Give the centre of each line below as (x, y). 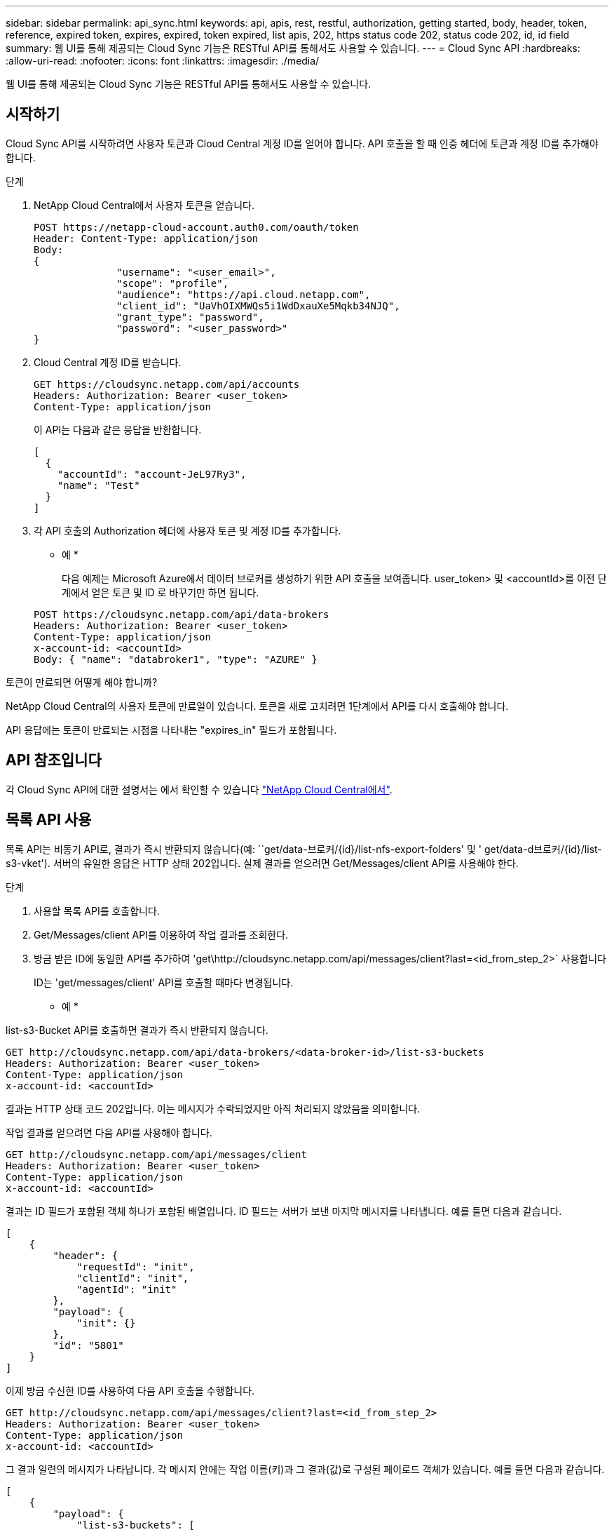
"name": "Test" (98, 485)
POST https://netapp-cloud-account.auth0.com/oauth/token (196, 227)
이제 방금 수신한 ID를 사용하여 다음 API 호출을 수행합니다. (130, 1390)
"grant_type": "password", (190, 317)
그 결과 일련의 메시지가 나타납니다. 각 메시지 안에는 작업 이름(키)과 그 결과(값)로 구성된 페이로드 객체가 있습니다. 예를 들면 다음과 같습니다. (305, 1469)
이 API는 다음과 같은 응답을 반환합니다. (118, 429)
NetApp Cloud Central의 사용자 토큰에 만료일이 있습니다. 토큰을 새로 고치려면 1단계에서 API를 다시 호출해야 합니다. (257, 706)
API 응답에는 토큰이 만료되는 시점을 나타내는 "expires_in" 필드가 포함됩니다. (171, 730)
